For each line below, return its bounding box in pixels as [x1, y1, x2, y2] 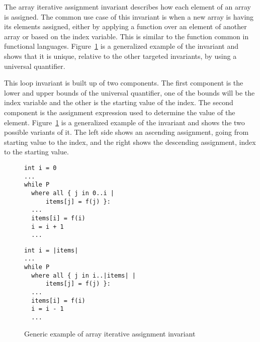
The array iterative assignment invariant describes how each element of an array [4, 2, 251, 12]
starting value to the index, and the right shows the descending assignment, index [4, 136, 256, 147]
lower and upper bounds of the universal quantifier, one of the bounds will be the [4, 87, 255, 98]
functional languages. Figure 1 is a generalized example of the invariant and [4, 41, 238, 51]
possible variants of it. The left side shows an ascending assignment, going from [4, 127, 249, 137]
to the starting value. [4, 146, 69, 157]
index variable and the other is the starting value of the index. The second [4, 97, 233, 108]
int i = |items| [24, 246, 78, 254]
